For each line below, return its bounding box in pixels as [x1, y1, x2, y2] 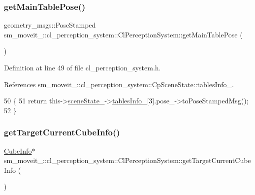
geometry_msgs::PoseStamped [4, 20, 96, 30]
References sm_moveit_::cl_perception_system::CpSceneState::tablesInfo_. [4, 79, 234, 89]
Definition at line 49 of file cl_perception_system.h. [4, 63, 161, 72]
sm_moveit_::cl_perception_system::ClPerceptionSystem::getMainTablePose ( [4, 29, 243, 39]
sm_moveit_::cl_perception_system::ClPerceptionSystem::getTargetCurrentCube [4, 155, 251, 165]
